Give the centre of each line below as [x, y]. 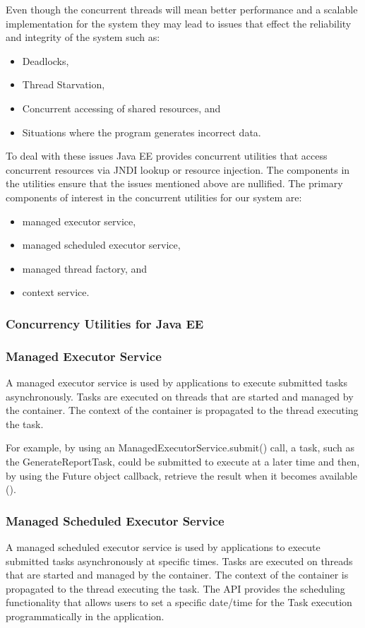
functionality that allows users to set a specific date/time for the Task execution [179, 602]
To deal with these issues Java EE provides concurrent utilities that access [167, 156]
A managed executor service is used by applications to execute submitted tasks [176, 382]
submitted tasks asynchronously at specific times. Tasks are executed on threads [179, 561]
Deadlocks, [46, 60]
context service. [56, 292]
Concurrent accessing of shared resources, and [121, 108]
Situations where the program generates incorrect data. [142, 132]
